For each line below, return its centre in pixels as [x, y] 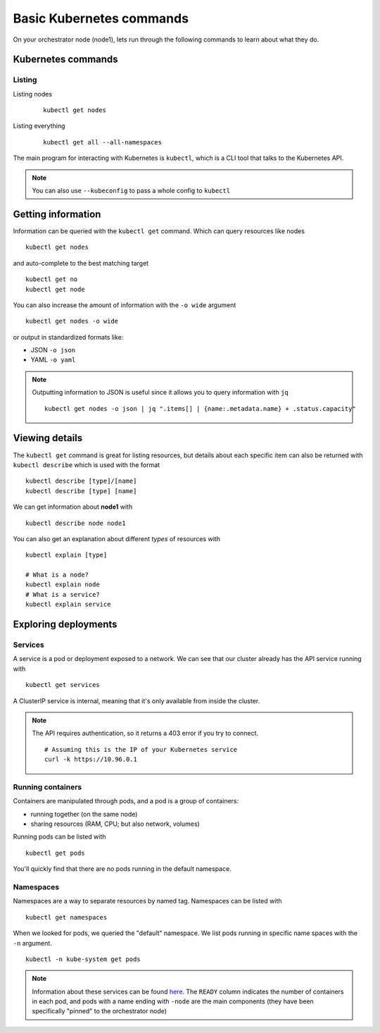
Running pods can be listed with [59, 837]
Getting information [57, 214]
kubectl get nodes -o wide [72, 321]
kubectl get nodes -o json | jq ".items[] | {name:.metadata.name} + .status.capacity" [201, 408]
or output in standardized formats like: [68, 337]
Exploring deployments [65, 625]
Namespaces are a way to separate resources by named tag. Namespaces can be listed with [147, 901]
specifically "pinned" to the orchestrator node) [100, 1011]
